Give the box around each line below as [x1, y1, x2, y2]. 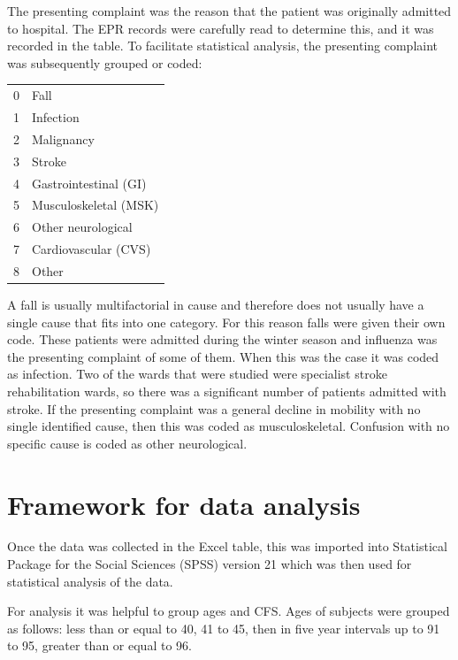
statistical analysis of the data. [7, 572, 173, 590]
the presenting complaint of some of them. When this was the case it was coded [7, 347, 439, 365]
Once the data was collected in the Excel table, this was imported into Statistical [7, 537, 447, 556]
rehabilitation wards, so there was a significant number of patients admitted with [7, 381, 447, 400]
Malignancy [32, 129, 95, 148]
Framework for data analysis [7, 486, 361, 522]
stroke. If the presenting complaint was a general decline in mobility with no [7, 399, 421, 418]
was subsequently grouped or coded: [7, 53, 202, 72]
